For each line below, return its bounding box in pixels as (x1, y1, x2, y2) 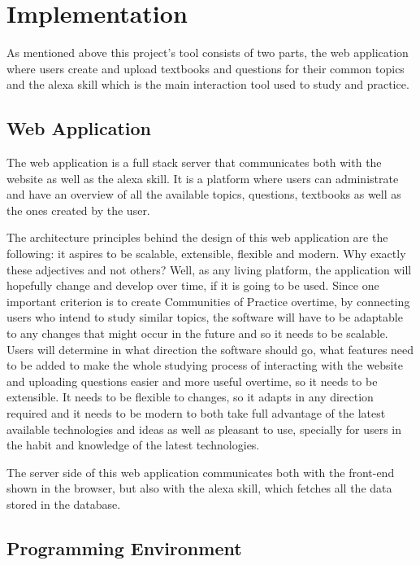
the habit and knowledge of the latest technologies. (6, 436, 260, 453)
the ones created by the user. (6, 201, 150, 218)
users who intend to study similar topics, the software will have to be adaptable (6, 309, 403, 326)
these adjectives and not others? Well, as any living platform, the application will (6, 261, 412, 278)
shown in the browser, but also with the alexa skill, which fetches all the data (6, 480, 392, 497)
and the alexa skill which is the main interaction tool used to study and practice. (6, 76, 409, 93)
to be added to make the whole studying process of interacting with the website (6, 357, 404, 374)
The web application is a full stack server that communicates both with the (6, 154, 382, 171)
